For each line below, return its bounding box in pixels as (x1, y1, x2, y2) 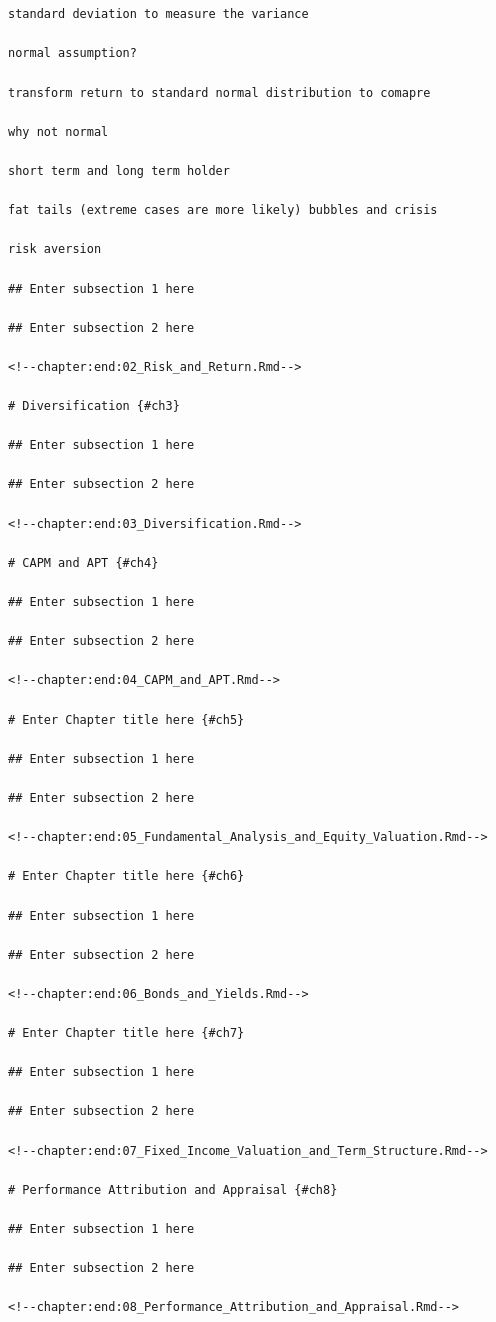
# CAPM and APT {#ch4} (8, 555, 159, 570)
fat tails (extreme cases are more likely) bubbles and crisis (8, 203, 438, 218)
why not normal (8, 124, 109, 139)
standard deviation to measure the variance (8, 7, 309, 22)
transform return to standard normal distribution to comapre (8, 85, 431, 100)
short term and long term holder (8, 163, 230, 178)
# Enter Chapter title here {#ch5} (8, 712, 245, 727)
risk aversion (8, 242, 102, 257)
